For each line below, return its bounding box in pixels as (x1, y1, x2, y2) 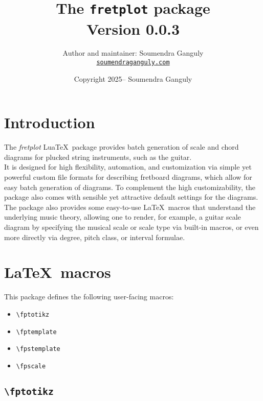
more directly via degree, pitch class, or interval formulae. (4, 231, 185, 242)
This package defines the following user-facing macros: (4, 291, 174, 302)
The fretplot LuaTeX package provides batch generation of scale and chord (4, 141, 239, 152)
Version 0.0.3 (86, 18, 180, 39)
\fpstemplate (16, 345, 60, 353)
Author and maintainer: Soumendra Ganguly (62, 48, 204, 58)
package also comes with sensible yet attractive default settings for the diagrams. (4, 192, 258, 202)
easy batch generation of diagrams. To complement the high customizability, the (4, 181, 256, 192)
